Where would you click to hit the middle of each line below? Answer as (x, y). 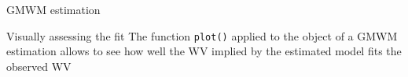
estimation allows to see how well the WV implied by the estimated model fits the (204, 51)
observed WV (39, 66)
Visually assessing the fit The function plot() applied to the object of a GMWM (202, 35)
